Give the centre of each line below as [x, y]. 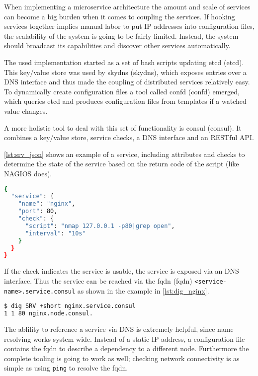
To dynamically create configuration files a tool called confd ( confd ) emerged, [122, 91]
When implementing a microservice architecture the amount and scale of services [127, 6]
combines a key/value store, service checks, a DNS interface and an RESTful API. [129, 137]
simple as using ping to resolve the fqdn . [66, 368]
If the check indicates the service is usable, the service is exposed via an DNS [122, 271]
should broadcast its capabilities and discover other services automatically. [117, 45]
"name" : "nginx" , [47, 204]
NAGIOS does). [28, 173]
